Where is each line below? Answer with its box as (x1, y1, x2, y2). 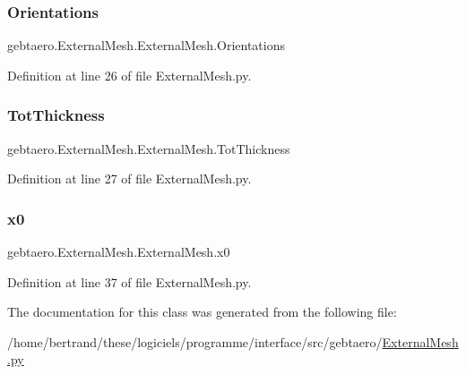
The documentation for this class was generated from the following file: (7, 302, 397, 321)
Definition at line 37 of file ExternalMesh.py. (7, 272, 252, 291)
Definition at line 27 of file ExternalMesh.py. (7, 169, 252, 188)
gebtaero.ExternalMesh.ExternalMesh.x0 (7, 242, 230, 261)
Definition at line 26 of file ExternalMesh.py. (7, 65, 252, 84)
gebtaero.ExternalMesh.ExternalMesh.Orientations (7, 36, 286, 55)
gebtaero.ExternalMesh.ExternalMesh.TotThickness (7, 139, 290, 157)
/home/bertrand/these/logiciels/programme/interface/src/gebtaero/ (7, 332, 383, 351)
